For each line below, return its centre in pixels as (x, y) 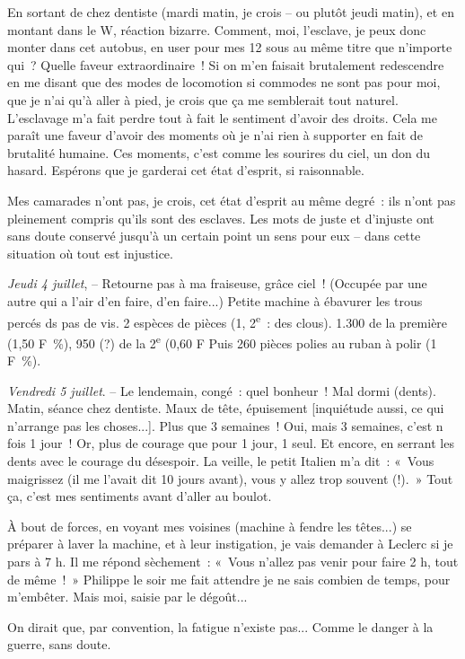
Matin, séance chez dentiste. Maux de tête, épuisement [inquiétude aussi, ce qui (226, 408)
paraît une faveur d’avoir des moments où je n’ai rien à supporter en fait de (215, 135)
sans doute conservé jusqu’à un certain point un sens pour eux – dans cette (214, 236)
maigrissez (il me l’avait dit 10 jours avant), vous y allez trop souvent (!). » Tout (230, 478)
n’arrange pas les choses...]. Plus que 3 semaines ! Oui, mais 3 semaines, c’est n (225, 425)
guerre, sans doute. (59, 644)
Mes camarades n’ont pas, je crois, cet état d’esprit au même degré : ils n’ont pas (232, 200)
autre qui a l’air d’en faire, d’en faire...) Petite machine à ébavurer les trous (215, 300)
